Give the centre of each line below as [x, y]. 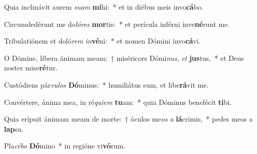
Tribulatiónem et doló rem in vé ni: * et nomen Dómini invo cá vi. [102, 41]
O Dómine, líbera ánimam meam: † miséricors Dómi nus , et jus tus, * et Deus [124, 57]
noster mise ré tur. [31, 68]
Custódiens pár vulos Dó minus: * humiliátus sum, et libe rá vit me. [107, 84]
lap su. [14, 128]
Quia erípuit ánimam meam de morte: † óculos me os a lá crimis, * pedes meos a [128, 119]
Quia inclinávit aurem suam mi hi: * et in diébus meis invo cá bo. [104, 7]
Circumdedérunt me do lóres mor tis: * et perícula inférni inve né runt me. [117, 24]
